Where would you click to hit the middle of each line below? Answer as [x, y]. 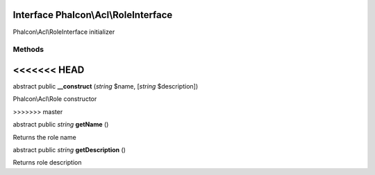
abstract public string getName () [61, 125]
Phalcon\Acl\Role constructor [55, 99]
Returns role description [47, 163]
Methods [28, 50]
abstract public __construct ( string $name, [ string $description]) [106, 86]
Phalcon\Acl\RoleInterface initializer [64, 32]
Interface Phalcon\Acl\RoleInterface [93, 15]
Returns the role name [44, 137]
